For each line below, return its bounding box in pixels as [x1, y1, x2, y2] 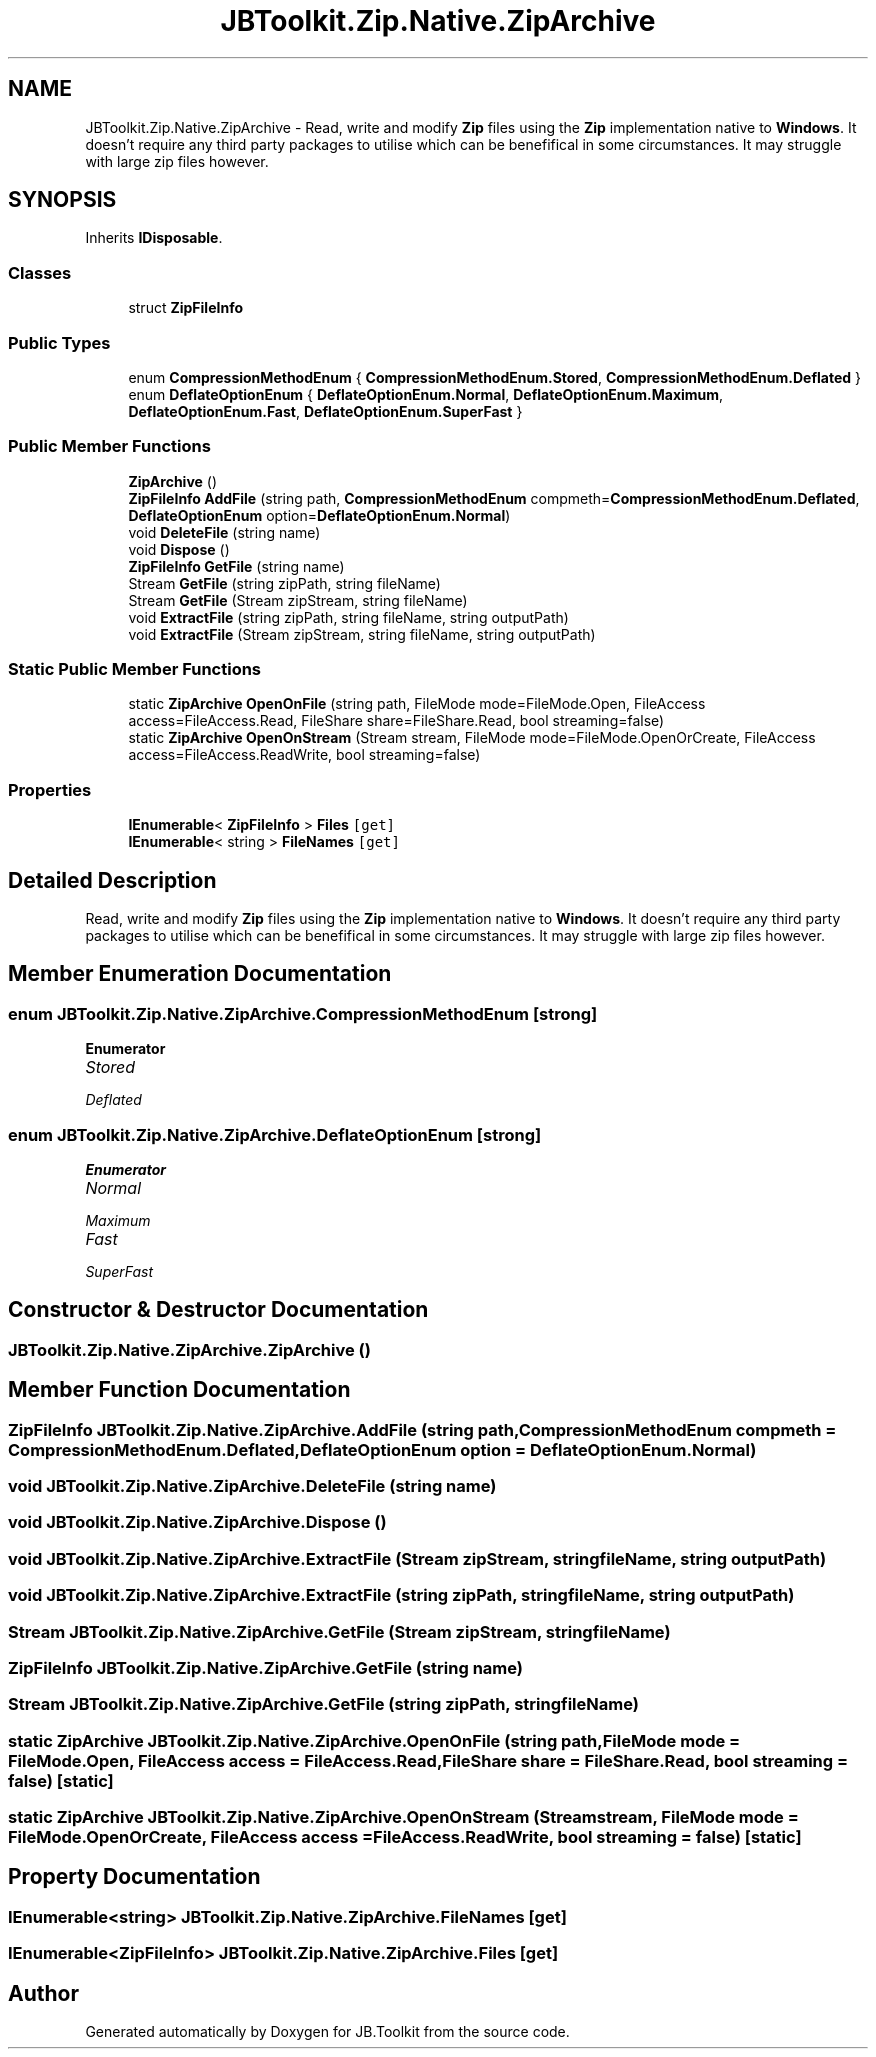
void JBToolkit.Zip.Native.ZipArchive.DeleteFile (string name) [8, 1476, 497, 1497]
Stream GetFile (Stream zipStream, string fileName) [128, 591, 468, 609]
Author [8, 1980, 79, 2006]
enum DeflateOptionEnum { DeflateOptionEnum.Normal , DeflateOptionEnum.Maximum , [128, 385, 724, 403]
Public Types [8, 332, 111, 353]
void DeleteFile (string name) [128, 523, 321, 541]
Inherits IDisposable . [85, 229, 223, 247]
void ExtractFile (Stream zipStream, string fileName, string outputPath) [128, 625, 596, 643]
